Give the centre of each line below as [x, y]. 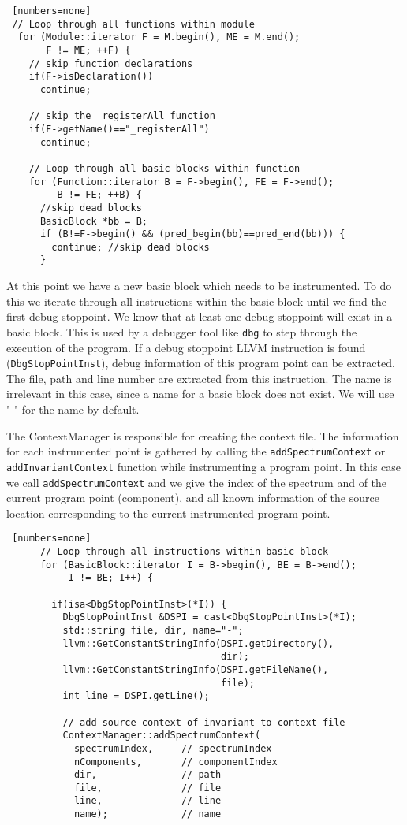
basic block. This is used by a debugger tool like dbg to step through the [182, 331]
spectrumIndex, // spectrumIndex [173, 748]
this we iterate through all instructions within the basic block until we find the [196, 301]
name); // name [147, 814]
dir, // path [147, 775]
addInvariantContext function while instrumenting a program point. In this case [204, 466]
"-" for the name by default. [73, 409]
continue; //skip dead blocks [131, 247]
